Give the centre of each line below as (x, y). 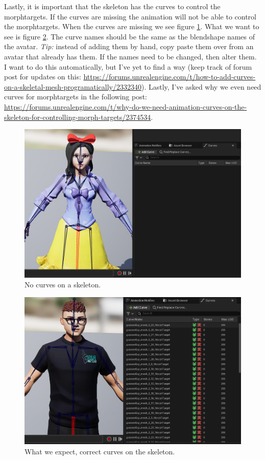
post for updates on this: (43, 77)
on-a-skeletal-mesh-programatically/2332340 (73, 86)
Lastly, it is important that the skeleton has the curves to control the (112, 6)
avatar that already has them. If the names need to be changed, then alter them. (130, 56)
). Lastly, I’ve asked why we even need (201, 86)
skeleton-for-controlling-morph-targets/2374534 (78, 117)
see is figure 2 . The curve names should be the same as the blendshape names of (130, 36)
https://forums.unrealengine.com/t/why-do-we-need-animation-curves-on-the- (126, 106)
